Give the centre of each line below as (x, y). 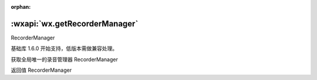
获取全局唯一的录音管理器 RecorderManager (65, 59)
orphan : (21, 7)
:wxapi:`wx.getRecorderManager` (75, 24)
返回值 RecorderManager (41, 70)
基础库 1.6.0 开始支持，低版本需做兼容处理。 (64, 49)
